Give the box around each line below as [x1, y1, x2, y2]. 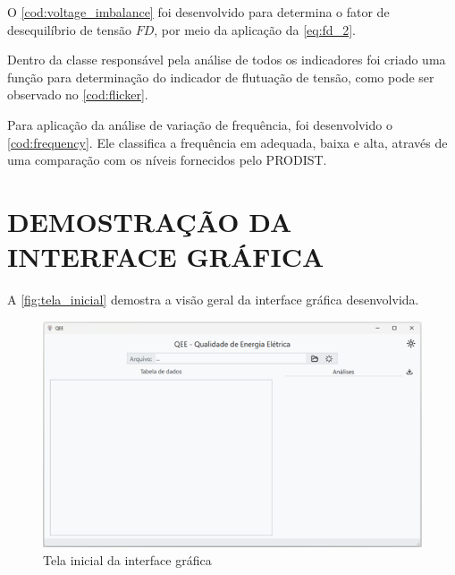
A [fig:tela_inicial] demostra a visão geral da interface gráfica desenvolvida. [7, 290, 419, 309]
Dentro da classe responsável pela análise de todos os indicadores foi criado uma [7, 50, 446, 69]
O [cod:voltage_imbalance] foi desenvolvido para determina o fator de [7, 3, 390, 21]
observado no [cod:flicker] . [7, 85, 148, 104]
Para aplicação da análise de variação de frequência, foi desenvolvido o [7, 115, 392, 133]
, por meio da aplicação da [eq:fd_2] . [154, 20, 356, 39]
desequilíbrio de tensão [7, 20, 132, 39]
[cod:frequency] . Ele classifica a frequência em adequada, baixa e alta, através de [7, 133, 448, 151]
